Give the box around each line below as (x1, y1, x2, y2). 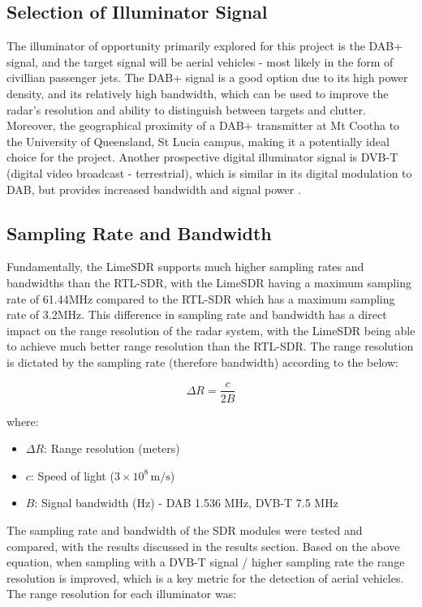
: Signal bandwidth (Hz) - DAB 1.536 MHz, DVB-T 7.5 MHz (34, 494, 338, 511)
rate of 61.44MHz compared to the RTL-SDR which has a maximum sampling (6, 290, 395, 307)
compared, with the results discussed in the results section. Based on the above (6, 537, 400, 554)
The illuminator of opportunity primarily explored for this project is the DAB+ (6, 37, 403, 54)
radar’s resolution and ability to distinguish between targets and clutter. (6, 101, 366, 118)
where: (6, 412, 39, 429)
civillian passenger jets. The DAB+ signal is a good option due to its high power (6, 69, 408, 86)
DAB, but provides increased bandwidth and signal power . (6, 180, 301, 197)
